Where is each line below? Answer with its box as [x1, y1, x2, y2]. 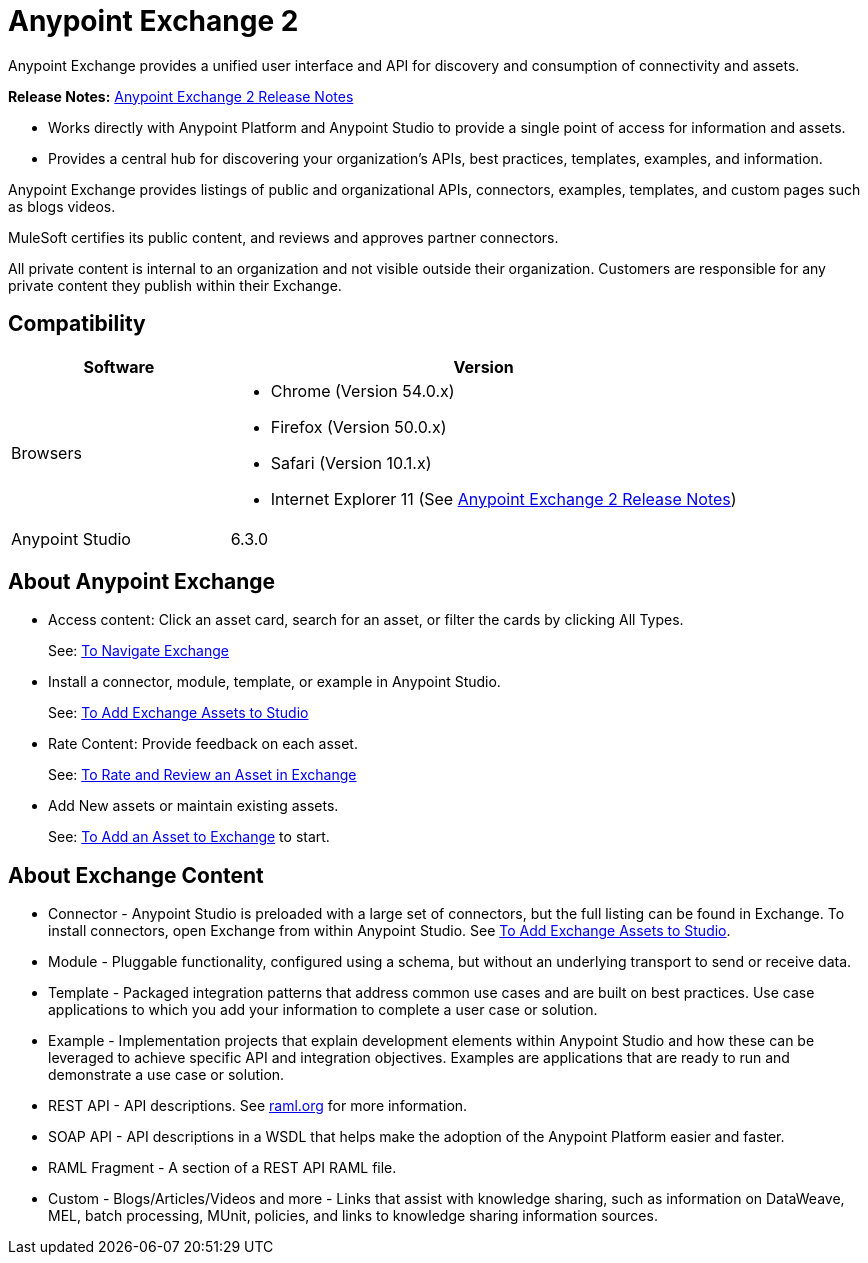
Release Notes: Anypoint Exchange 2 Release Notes [8, 87, 354, 105]
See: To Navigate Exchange [48, 642, 229, 660]
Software [83, 356, 155, 377]
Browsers [11, 442, 82, 463]
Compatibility [8, 311, 146, 337]
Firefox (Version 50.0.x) [270, 416, 447, 437]
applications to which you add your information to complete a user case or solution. [48, 1001, 598, 1019]
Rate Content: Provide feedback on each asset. [48, 735, 358, 753]
